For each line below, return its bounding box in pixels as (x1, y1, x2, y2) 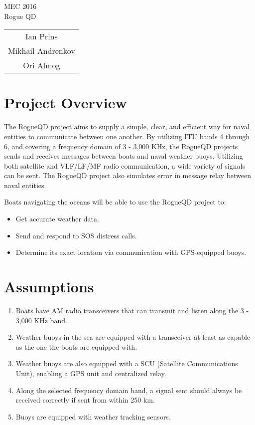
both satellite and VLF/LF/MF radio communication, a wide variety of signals (4, 160, 245, 171)
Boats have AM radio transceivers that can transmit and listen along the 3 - (15, 305, 249, 315)
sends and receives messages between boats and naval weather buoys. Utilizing (4, 151, 243, 161)
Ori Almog (23, 59, 60, 71)
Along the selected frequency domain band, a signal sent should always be (15, 385, 242, 395)
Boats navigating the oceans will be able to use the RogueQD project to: (4, 197, 226, 207)
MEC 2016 (4, 1, 37, 11)
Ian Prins (25, 30, 58, 42)
